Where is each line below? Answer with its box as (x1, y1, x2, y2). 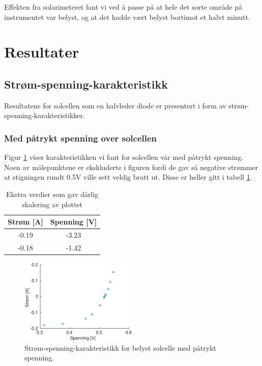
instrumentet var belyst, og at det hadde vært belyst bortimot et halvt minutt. (4, 11, 250, 22)
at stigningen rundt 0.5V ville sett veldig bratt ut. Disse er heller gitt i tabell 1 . (4, 172, 252, 182)
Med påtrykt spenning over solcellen (4, 131, 157, 144)
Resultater (4, 41, 79, 62)
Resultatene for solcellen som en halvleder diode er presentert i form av (4, 100, 226, 110)
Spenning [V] (50, 216, 97, 227)
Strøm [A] (8, 216, 43, 227)
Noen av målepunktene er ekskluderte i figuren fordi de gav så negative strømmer (4, 161, 258, 172)
